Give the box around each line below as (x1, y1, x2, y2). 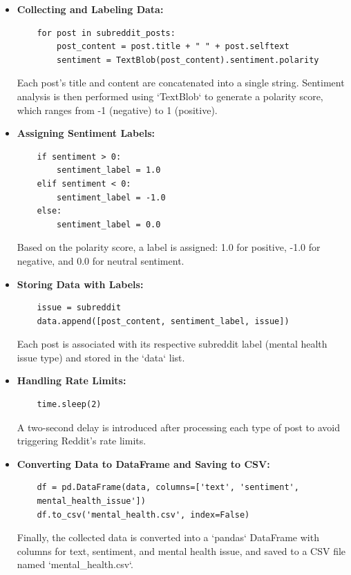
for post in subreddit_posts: (37, 28, 175, 38)
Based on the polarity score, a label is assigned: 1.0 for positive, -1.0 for (17, 240, 321, 254)
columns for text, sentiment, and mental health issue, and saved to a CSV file (17, 543, 346, 558)
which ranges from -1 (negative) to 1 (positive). (17, 102, 218, 117)
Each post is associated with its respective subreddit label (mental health (17, 337, 328, 351)
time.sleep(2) (37, 399, 102, 410)
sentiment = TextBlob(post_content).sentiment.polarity (57, 55, 319, 65)
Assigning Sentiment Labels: (17, 126, 155, 140)
